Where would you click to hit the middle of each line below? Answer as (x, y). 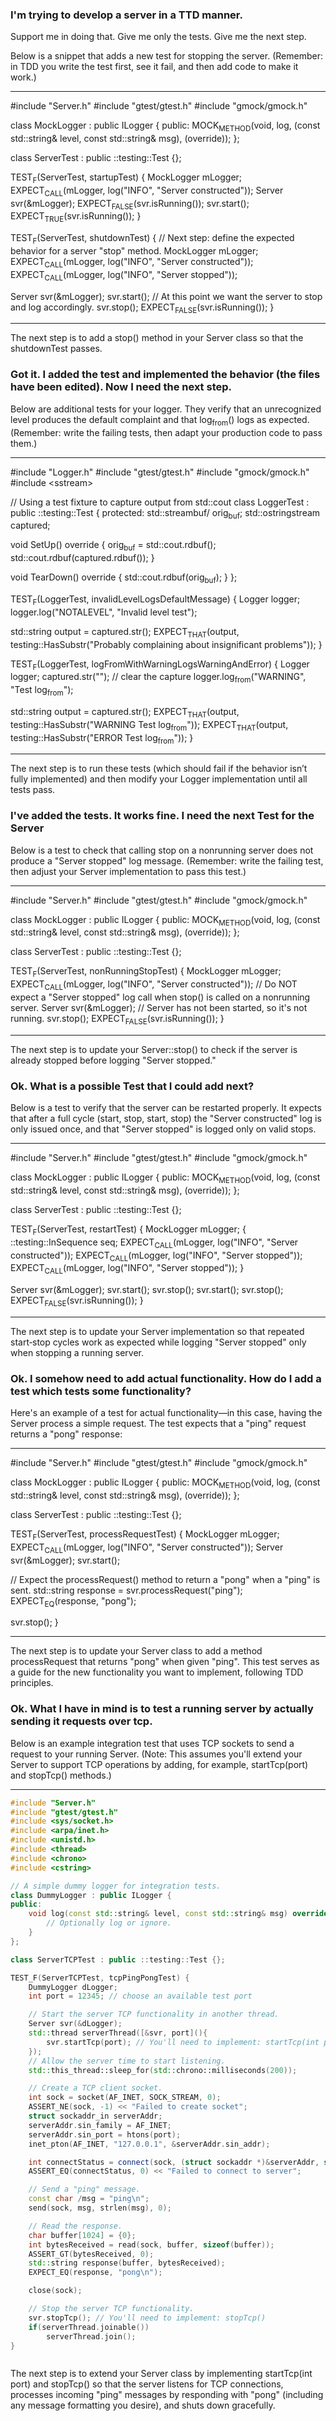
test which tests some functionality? (101, 1391)
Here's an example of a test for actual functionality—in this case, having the (166, 1413)
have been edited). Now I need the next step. (121, 387)
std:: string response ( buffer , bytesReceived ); (127, 2263)
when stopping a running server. (77, 1352)
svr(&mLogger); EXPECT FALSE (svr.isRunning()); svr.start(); (130, 204)
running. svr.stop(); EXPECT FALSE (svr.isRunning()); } (117, 1020)
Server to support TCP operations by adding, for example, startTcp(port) (159, 1764)
